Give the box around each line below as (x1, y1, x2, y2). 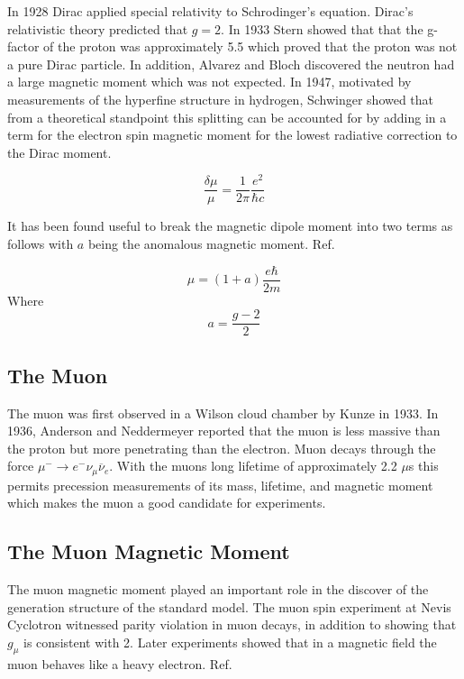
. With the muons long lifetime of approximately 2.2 (109, 456, 397, 475)
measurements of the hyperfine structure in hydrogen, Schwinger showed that (7, 89, 434, 108)
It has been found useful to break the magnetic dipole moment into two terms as (7, 216, 453, 235)
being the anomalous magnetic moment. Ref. (87, 234, 335, 253)
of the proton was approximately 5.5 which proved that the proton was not (43, 37, 458, 56)
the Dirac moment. (7, 142, 112, 161)
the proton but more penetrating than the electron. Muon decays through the (7, 438, 436, 457)
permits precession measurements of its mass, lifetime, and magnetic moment (7, 475, 433, 494)
